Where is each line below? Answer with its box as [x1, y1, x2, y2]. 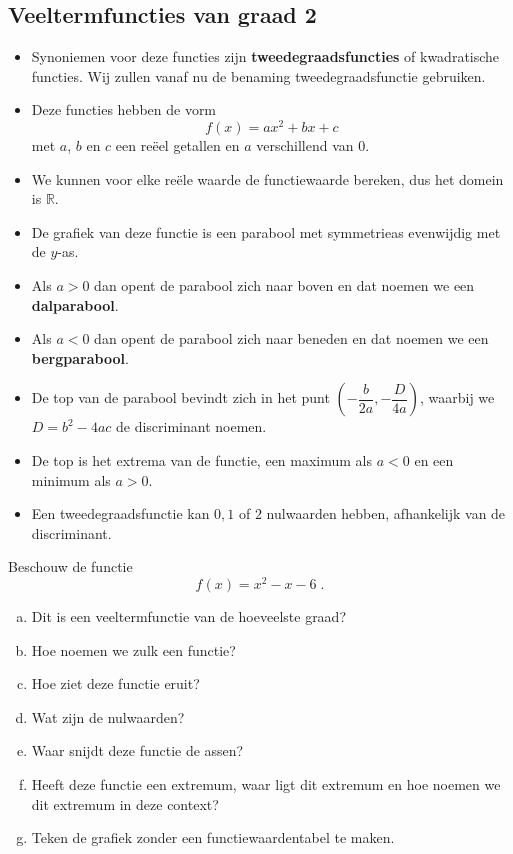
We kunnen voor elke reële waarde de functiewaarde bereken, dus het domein [31, 168, 504, 189]
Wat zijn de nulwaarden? [31, 706, 185, 727]
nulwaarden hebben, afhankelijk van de [266, 503, 506, 524]
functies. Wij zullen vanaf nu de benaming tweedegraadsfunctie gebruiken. [31, 65, 486, 86]
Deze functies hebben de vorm [31, 99, 217, 120]
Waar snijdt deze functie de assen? [31, 740, 244, 761]
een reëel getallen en [115, 135, 240, 156]
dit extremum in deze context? [31, 793, 219, 814]
